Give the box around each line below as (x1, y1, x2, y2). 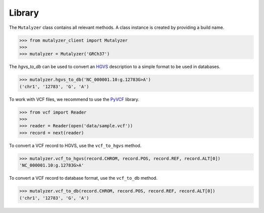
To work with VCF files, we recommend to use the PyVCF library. (9, 96, 139, 102)
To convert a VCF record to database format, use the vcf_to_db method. (9, 175, 157, 181)
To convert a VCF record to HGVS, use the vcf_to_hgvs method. (9, 142, 142, 148)
